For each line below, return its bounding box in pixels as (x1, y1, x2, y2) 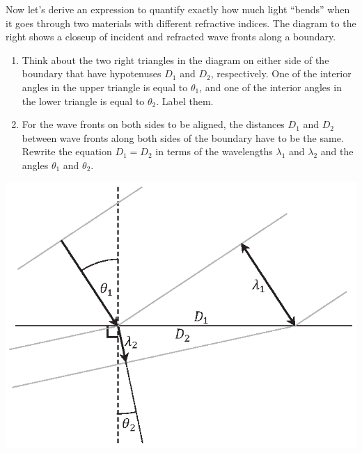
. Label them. (156, 93, 214, 108)
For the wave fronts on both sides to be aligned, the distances (22, 117, 285, 132)
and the (320, 144, 354, 159)
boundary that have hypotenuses (22, 66, 162, 81)
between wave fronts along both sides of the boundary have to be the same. (22, 130, 344, 145)
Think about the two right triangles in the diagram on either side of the (22, 52, 329, 67)
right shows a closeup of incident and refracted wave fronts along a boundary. (6, 29, 336, 44)
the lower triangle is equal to (22, 93, 145, 108)
